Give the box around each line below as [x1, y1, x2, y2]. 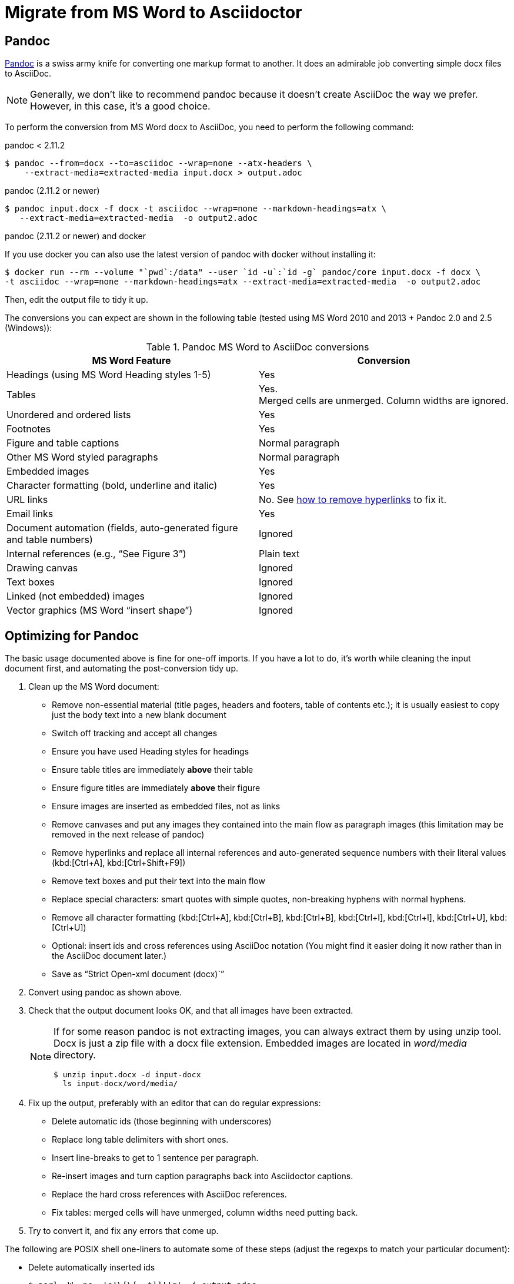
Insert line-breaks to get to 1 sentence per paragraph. [52, 1153, 259, 1163]
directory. [54, 1049, 96, 1061]
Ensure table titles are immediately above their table [52, 765, 253, 775]
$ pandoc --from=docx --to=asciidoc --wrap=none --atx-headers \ [5, 158, 312, 168]
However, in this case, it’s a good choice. [30, 100, 211, 112]
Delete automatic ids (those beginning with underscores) [52, 1116, 272, 1127]
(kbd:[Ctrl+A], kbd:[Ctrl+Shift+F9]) [52, 858, 186, 868]
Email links [6, 508, 54, 520]
